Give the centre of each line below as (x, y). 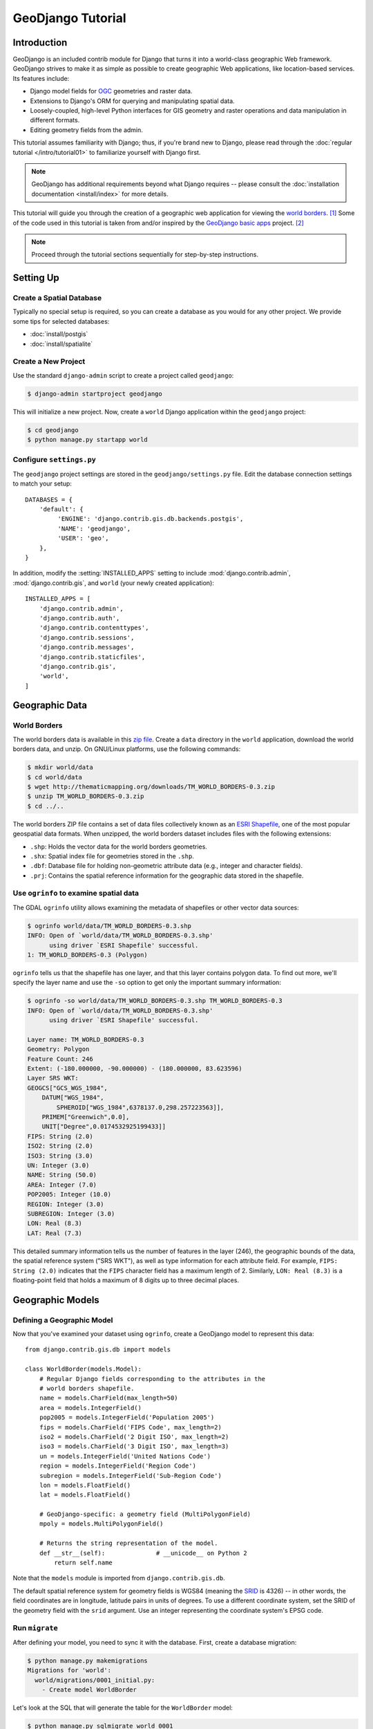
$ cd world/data (55, 777)
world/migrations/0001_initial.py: (95, 1680)
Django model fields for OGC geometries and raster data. (111, 91)
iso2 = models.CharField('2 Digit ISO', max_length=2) (134, 1436)
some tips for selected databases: (61, 321)
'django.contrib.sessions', (87, 637)
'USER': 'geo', (83, 538)
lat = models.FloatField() (85, 1495)
